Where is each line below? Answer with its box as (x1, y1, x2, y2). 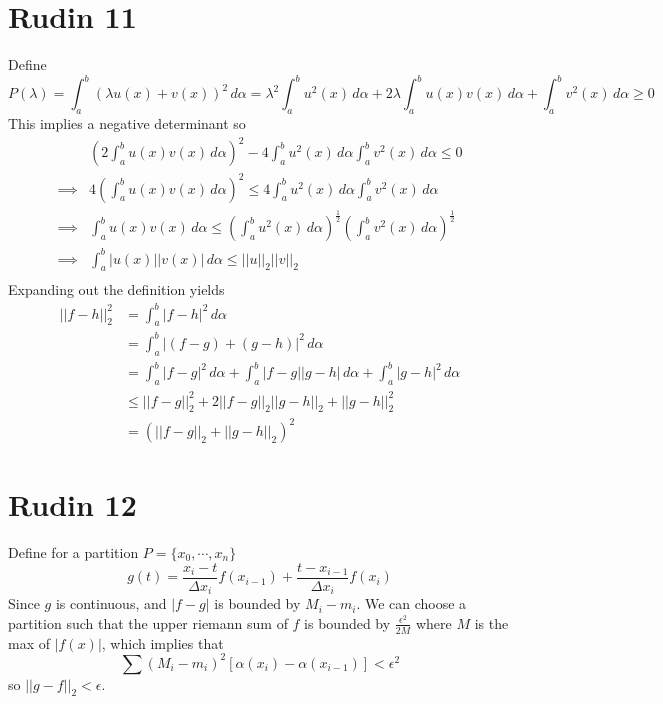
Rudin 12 (8, 484, 137, 525)
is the (474, 612, 509, 633)
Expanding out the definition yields (8, 279, 225, 300)
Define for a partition (8, 541, 139, 562)
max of (8, 632, 50, 653)
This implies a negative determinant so (8, 113, 246, 134)
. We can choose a (356, 593, 467, 614)
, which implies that (101, 632, 224, 653)
